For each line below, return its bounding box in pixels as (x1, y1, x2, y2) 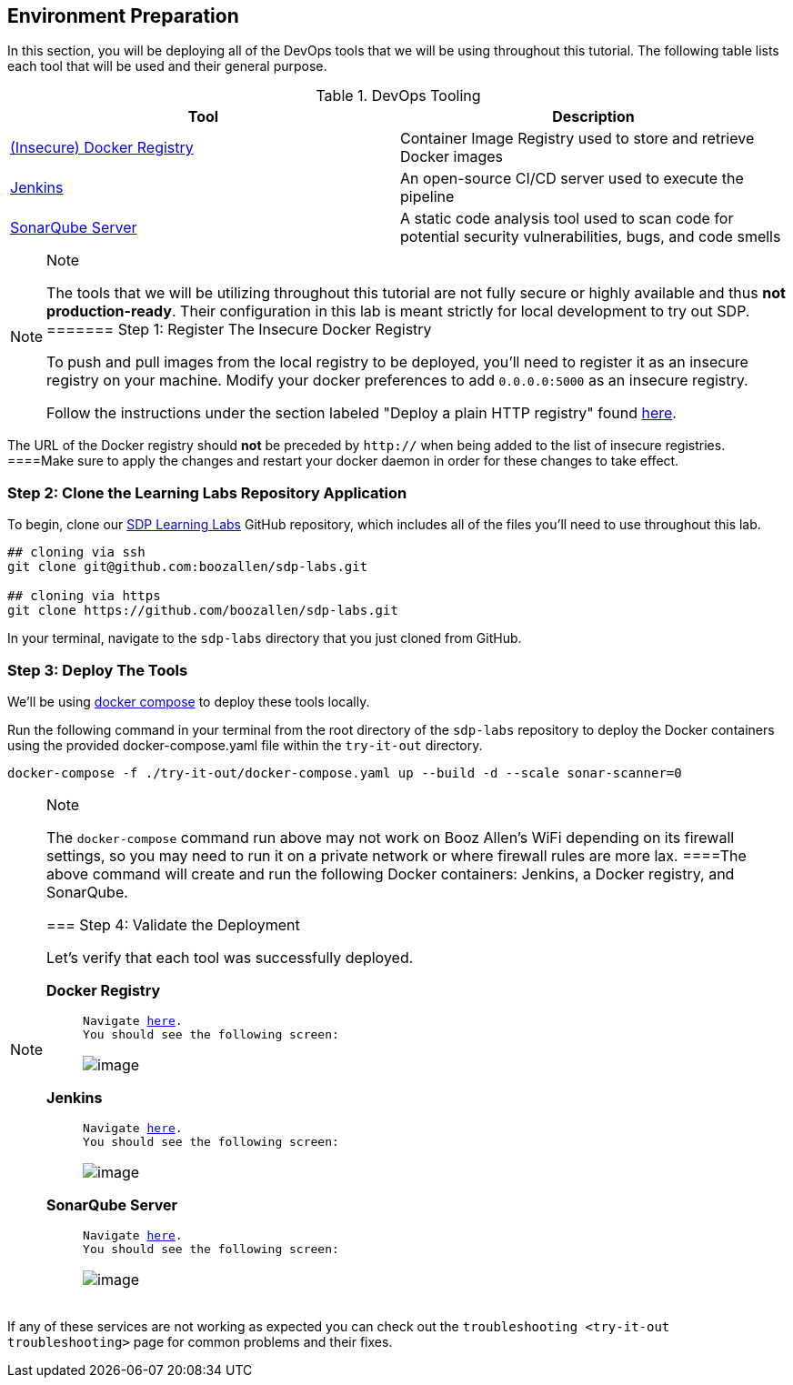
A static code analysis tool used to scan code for (400, 209, 734, 228)
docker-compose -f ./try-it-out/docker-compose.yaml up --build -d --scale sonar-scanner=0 (7, 765, 682, 780)
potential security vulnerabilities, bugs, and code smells (400, 227, 781, 246)
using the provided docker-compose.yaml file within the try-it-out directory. (7, 737, 483, 753)
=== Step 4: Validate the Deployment (46, 915, 300, 934)
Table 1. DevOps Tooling (316, 86, 481, 105)
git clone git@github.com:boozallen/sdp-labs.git (7, 559, 368, 575)
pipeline (400, 187, 455, 206)
